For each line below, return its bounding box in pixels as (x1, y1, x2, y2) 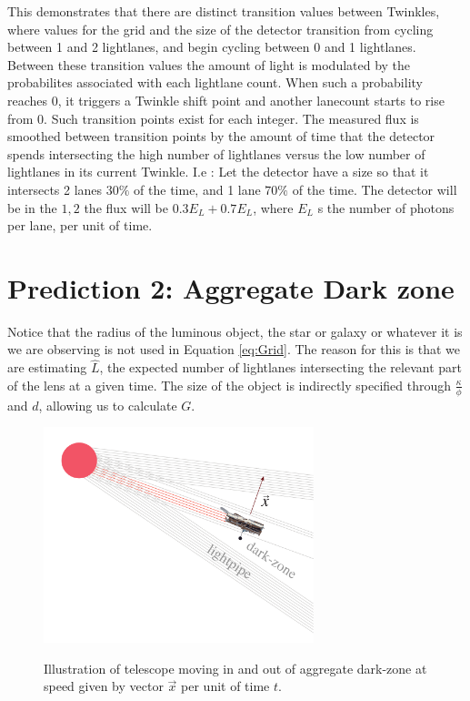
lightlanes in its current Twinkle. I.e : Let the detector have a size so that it (7, 162, 429, 181)
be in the (7, 198, 57, 217)
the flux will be (84, 198, 168, 217)
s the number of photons (317, 198, 455, 217)
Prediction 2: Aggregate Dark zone (7, 269, 455, 306)
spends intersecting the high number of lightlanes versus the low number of (7, 144, 425, 163)
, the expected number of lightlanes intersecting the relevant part (99, 358, 462, 377)
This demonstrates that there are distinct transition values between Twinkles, (7, 2, 440, 20)
